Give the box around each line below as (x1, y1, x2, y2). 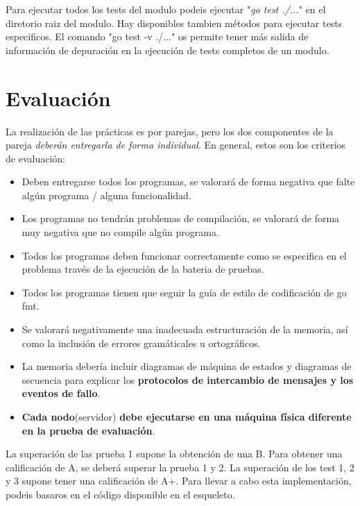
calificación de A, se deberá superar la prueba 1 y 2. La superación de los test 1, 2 (6, 459, 354, 474)
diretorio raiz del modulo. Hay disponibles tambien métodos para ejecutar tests (6, 15, 343, 30)
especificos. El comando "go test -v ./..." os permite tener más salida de (6, 29, 309, 44)
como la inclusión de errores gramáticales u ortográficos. (22, 335, 261, 350)
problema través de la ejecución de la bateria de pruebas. (22, 262, 264, 276)
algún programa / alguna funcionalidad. (22, 187, 191, 202)
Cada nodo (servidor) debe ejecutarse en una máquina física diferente (22, 410, 352, 423)
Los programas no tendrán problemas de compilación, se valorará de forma (22, 211, 340, 226)
